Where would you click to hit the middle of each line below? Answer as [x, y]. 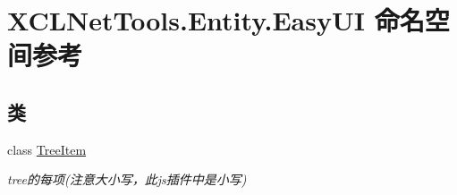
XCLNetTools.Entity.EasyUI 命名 [216, 20]
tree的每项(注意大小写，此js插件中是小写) [127, 179]
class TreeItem [47, 149]
